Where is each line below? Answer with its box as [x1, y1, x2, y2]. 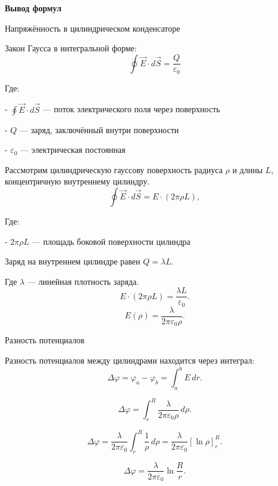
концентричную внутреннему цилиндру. [5, 175, 150, 187]
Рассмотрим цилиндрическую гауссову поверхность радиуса [5, 163, 223, 176]
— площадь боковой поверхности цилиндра [32, 235, 190, 247]
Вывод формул [5, 2, 62, 14]
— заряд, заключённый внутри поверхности [20, 123, 179, 136]
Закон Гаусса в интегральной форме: [5, 42, 137, 54]
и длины [232, 163, 263, 176]
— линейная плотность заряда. [27, 275, 139, 287]
